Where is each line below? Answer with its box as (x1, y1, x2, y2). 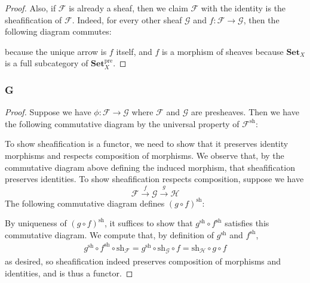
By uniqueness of (5, 217, 67, 229)
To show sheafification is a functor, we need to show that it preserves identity (5, 137, 288, 150)
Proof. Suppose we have (5, 106, 91, 118)
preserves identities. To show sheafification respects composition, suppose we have (5, 173, 304, 185)
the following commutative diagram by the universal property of (5, 117, 240, 130)
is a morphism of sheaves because (161, 45, 284, 57)
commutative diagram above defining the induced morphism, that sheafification (5, 161, 295, 173)
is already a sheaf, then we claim (69, 2, 188, 14)
